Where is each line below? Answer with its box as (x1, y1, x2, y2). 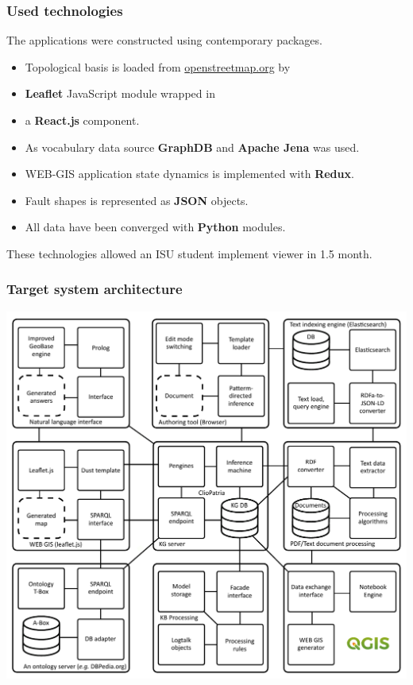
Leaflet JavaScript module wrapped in (25, 85, 215, 102)
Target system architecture (6, 279, 183, 299)
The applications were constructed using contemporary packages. (6, 32, 322, 48)
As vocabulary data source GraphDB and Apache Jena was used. (25, 138, 360, 155)
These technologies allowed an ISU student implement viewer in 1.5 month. (6, 245, 372, 261)
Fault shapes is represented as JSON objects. (25, 192, 249, 208)
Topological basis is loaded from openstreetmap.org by (25, 58, 291, 75)
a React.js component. (25, 112, 140, 128)
